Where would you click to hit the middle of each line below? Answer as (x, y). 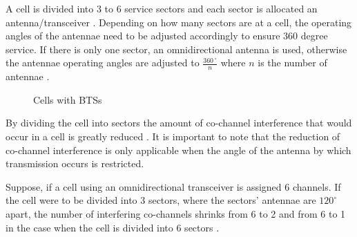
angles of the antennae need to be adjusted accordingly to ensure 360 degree (167, 36)
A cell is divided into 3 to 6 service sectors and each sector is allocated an (162, 8)
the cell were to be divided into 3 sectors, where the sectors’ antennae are (161, 200)
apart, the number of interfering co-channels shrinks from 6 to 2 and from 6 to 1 (176, 213)
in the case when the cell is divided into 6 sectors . (113, 227)
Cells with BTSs (68, 99)
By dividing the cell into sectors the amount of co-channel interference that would (179, 123)
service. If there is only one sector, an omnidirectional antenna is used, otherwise (176, 49)
